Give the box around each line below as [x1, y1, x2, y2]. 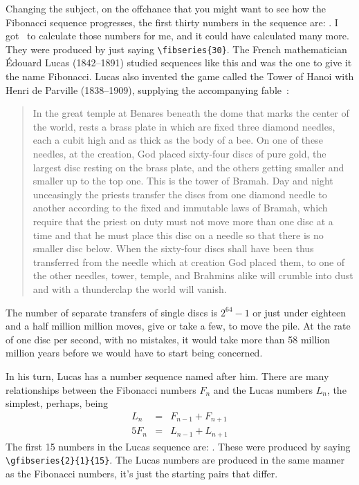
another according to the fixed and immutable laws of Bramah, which [33, 200, 328, 215]
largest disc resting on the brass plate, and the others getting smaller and [33, 160, 344, 174]
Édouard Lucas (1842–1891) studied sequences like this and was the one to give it [6, 55, 352, 70]
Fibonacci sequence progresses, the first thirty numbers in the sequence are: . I [6, 15, 338, 29]
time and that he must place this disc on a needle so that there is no [33, 227, 324, 242]
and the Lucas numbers [213, 382, 313, 397]
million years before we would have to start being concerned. [6, 345, 263, 360]
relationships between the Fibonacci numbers [6, 382, 196, 397]
